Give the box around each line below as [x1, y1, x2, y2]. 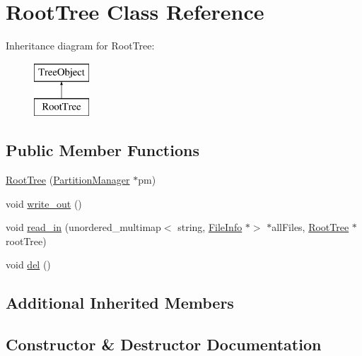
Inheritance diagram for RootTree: [6, 38, 155, 53]
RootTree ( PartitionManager [6, 172, 130, 187]
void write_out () [6, 196, 82, 210]
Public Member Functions [6, 139, 199, 161]
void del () [6, 257, 51, 272]
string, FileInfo [177, 220, 243, 235]
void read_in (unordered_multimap [6, 220, 161, 235]
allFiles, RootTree [271, 220, 349, 235]
